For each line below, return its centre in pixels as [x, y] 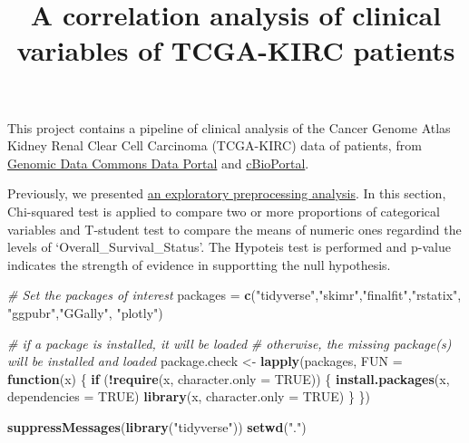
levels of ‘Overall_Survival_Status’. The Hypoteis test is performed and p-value [230, 247]
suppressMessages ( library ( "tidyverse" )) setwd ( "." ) [157, 426]
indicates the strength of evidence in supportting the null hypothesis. [199, 264]
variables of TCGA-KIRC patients [236, 50]
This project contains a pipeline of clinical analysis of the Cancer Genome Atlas [229, 127]
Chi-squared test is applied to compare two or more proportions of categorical [224, 211]
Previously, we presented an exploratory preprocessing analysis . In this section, [227, 193]
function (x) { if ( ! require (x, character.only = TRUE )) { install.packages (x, [229, 378]
